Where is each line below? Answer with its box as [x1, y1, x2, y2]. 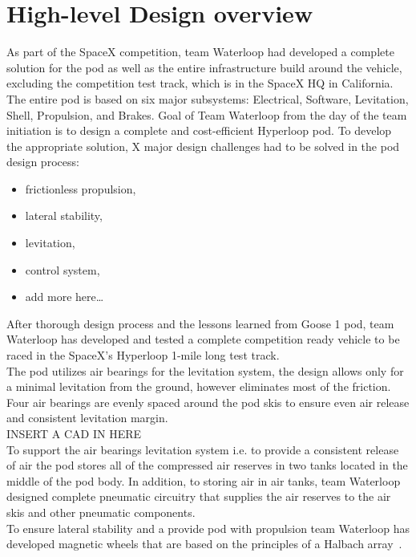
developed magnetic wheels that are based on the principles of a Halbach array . [6, 535, 402, 552]
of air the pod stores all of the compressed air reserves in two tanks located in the [6, 457, 408, 474]
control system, [25, 261, 100, 278]
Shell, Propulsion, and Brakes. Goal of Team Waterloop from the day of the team [6, 106, 407, 123]
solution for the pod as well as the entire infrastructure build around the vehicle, [6, 59, 402, 75]
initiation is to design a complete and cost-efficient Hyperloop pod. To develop [6, 122, 392, 139]
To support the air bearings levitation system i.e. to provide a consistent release [6, 441, 399, 457]
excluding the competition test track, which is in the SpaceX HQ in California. [6, 75, 394, 91]
